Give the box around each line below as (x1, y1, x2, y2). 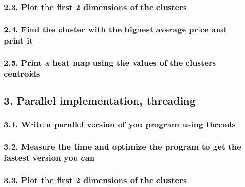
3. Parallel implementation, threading (4, 93, 196, 108)
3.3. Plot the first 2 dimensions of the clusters (4, 173, 187, 186)
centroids (4, 67, 40, 79)
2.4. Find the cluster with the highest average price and (4, 23, 227, 35)
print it (4, 34, 33, 46)
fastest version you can (4, 151, 95, 163)
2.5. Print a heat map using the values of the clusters (4, 56, 216, 68)
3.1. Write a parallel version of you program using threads (4, 118, 236, 130)
